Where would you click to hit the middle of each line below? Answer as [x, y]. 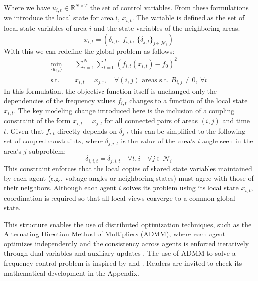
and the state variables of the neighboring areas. [167, 27]
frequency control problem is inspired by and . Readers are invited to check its [123, 263]
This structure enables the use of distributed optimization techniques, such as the [128, 224]
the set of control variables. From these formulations [169, 7]
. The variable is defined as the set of [188, 18]
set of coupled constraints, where [54, 141]
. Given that [25, 130]
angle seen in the [227, 141]
